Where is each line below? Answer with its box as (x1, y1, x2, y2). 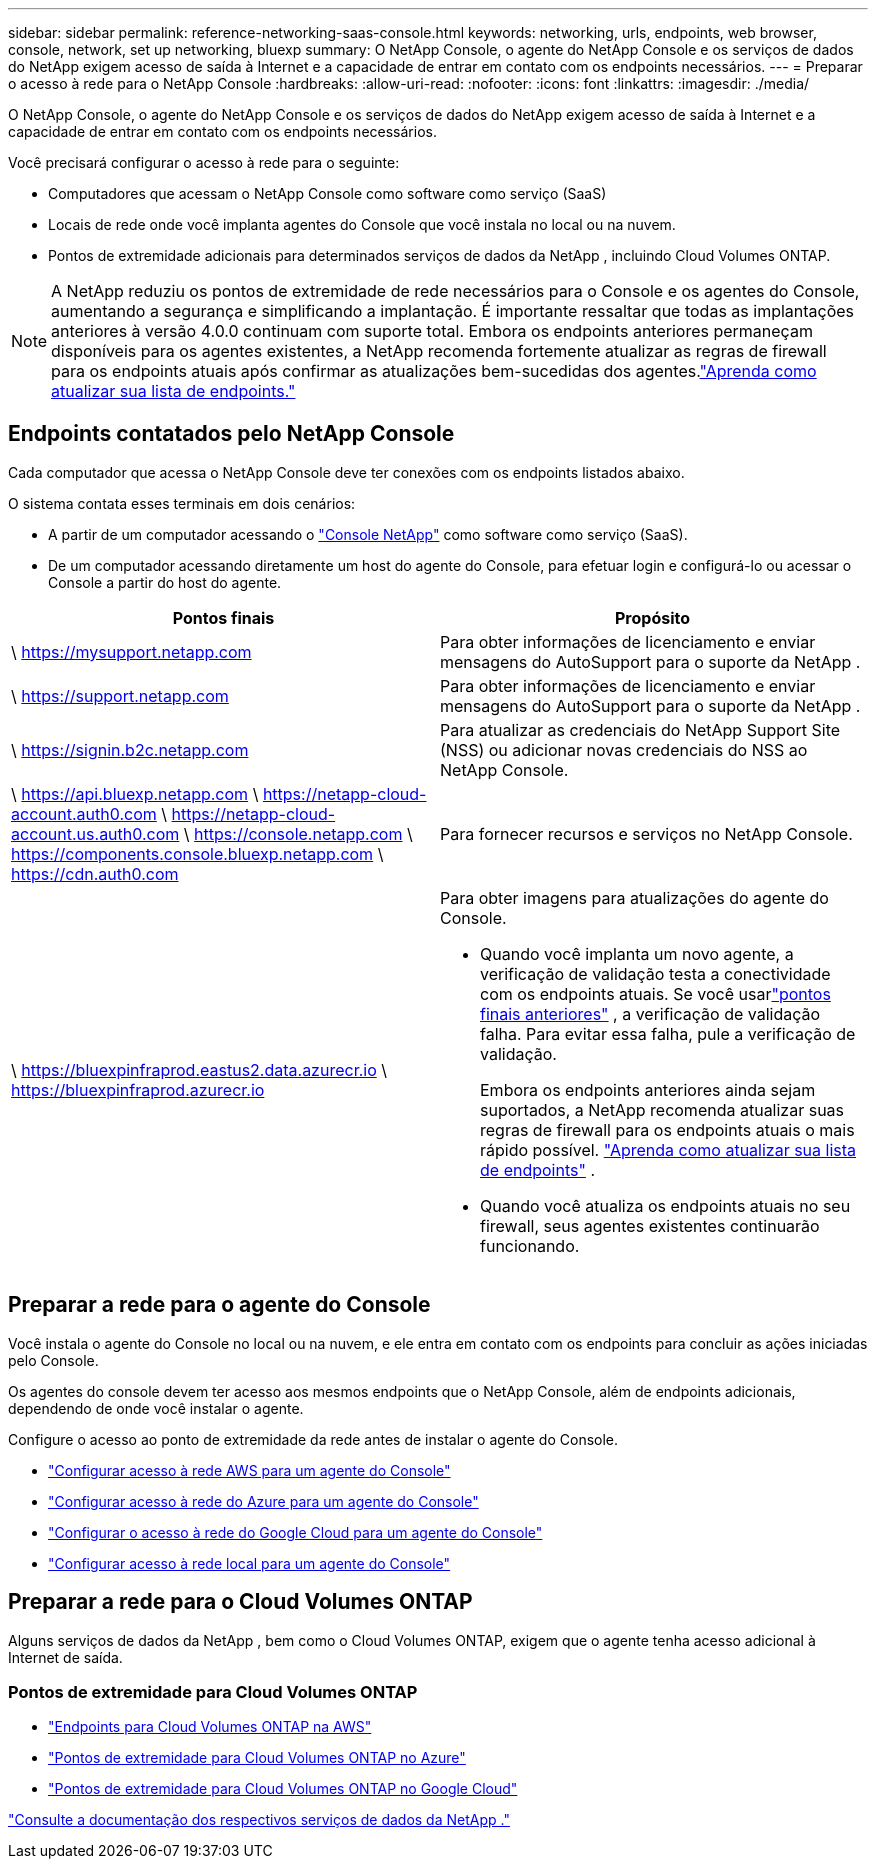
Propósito (614, 607, 690, 628)
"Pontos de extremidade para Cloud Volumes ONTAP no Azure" (48, 1749, 466, 1767)
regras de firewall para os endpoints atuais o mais (480, 1119, 855, 1140)
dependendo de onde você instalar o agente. (8, 1399, 304, 1417)
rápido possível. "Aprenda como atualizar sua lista (480, 1139, 857, 1160)
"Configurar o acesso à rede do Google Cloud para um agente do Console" (48, 1523, 543, 1541)
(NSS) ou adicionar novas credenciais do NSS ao (440, 739, 808, 760)
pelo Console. (8, 1351, 99, 1369)
